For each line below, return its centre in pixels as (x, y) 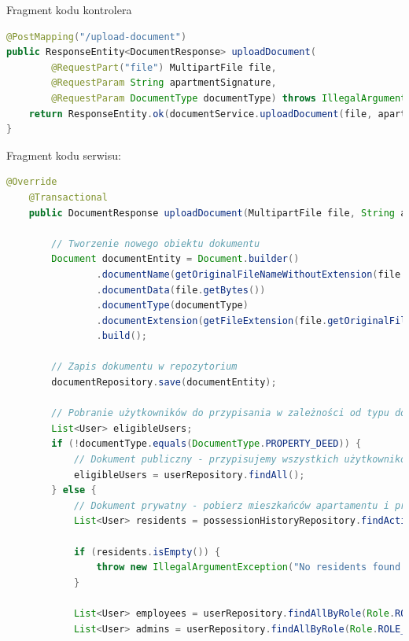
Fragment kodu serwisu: (64, 155)
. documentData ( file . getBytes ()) (181, 290)
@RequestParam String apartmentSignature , (164, 83)
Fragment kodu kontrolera (69, 9)
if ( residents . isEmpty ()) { (147, 552)
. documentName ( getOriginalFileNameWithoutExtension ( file (249, 274)
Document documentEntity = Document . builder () (175, 259)
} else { (74, 490)
